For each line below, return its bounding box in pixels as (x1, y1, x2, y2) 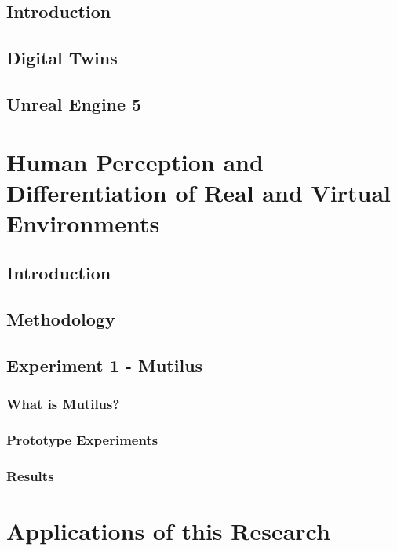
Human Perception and (6, 145, 264, 177)
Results (6, 466, 54, 486)
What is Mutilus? (6, 394, 120, 414)
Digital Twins (6, 46, 118, 70)
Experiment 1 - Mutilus (6, 353, 203, 378)
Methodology (6, 307, 115, 331)
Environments (6, 206, 160, 239)
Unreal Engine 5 (6, 91, 142, 115)
